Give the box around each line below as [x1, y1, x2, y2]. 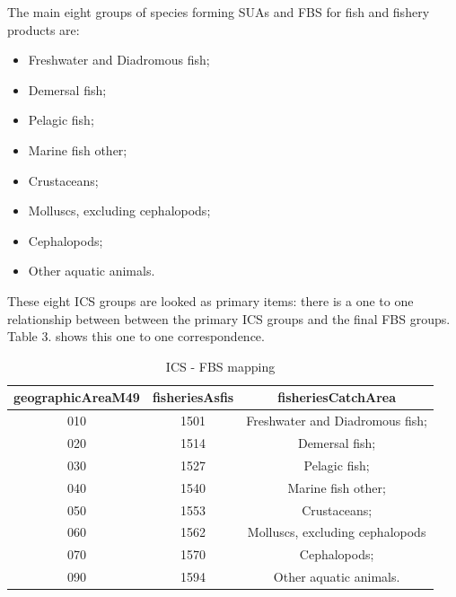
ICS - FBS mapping [165, 356, 276, 375]
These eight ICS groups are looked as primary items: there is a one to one [7, 291, 414, 310]
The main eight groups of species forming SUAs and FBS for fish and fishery [7, 3, 430, 21]
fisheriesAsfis [152, 388, 234, 407]
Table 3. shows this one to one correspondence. [7, 327, 265, 346]
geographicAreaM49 [13, 388, 140, 407]
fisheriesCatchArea [277, 388, 397, 407]
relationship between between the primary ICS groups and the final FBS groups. [7, 309, 451, 328]
